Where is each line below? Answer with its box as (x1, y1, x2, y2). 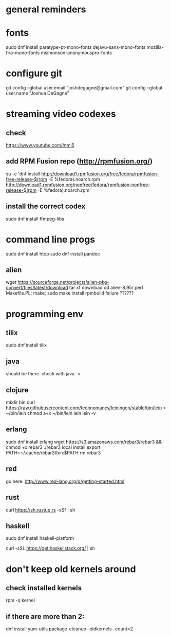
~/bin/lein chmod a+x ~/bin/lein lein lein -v (6, 410, 96, 416)
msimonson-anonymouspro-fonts (41, 50, 112, 56)
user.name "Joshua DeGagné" (6, 90, 70, 96)
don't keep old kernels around (6, 563, 136, 575)
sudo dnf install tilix (6, 342, 47, 348)
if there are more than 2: (6, 612, 85, 621)
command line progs (6, 233, 96, 245)
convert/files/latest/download (6, 284, 68, 291)
